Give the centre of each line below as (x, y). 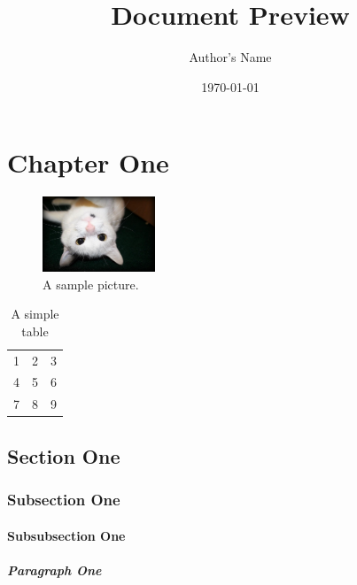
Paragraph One (54, 570)
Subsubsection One (66, 535)
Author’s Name (230, 57)
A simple (35, 314)
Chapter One (88, 162)
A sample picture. (91, 284)
